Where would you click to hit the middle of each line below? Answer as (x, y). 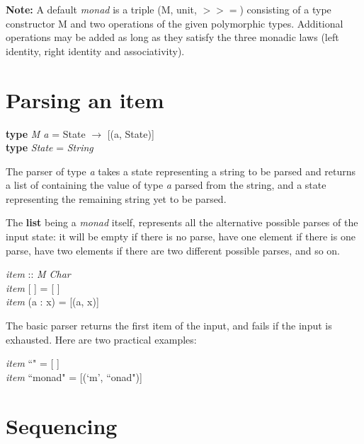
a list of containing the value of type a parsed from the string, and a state (166, 185)
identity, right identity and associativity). (95, 51)
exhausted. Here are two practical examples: (101, 339)
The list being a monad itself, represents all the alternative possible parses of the (182, 222)
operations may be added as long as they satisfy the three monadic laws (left (172, 37)
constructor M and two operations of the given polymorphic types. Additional (175, 23)
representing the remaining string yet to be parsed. (116, 198)
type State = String (50, 147)
